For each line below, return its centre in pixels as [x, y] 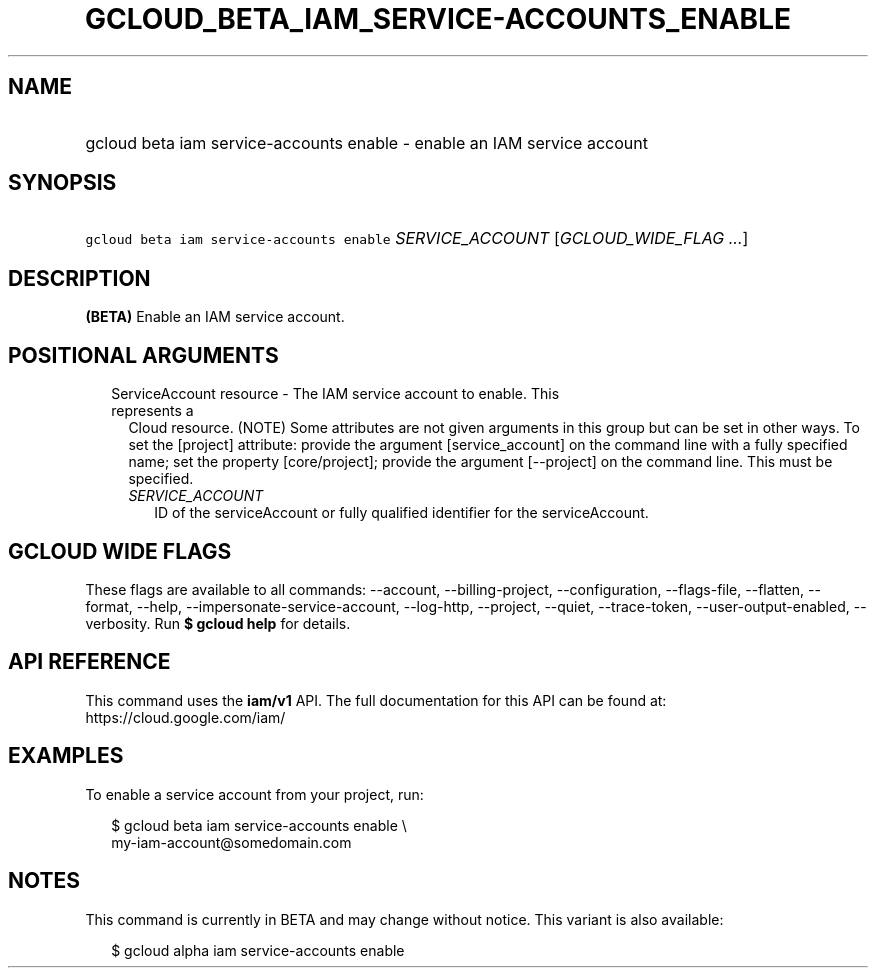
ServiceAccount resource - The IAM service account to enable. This [335, 394]
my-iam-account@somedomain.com [231, 842]
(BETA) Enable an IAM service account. [215, 317]
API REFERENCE [89, 662]
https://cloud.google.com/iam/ [185, 717]
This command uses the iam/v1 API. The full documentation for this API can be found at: [376, 700]
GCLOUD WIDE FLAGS [120, 551]
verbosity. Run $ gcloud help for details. [218, 623]
